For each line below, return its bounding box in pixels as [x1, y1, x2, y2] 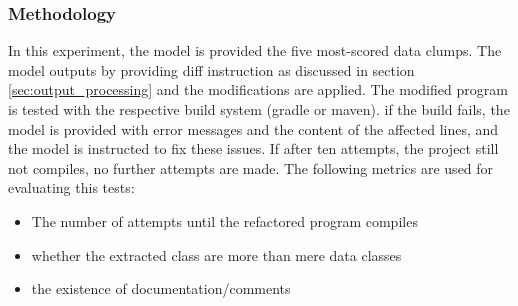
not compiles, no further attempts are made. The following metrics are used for [8, 157, 494, 178]
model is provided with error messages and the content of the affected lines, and [8, 118, 499, 139]
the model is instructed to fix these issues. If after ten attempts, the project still [8, 138, 499, 159]
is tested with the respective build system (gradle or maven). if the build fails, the [8, 99, 510, 119]
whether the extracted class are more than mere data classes [31, 244, 402, 265]
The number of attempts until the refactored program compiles [31, 210, 418, 231]
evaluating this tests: [8, 177, 135, 198]
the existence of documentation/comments [31, 278, 291, 299]
